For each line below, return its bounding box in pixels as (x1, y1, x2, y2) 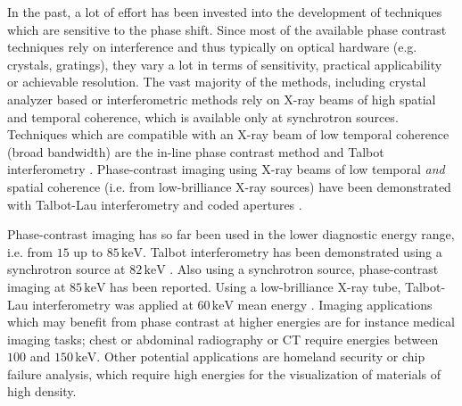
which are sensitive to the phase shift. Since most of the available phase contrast (7, 20, 447, 38)
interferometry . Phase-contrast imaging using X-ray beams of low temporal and (7, 160, 445, 178)
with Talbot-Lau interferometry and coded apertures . (7, 195, 302, 213)
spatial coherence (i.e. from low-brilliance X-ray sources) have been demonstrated (7, 177, 451, 195)
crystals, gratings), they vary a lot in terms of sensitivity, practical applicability (7, 54, 442, 73)
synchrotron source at (7, 260, 126, 278)
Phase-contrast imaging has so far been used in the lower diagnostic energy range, (7, 225, 455, 244)
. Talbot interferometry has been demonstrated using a (143, 242, 442, 261)
